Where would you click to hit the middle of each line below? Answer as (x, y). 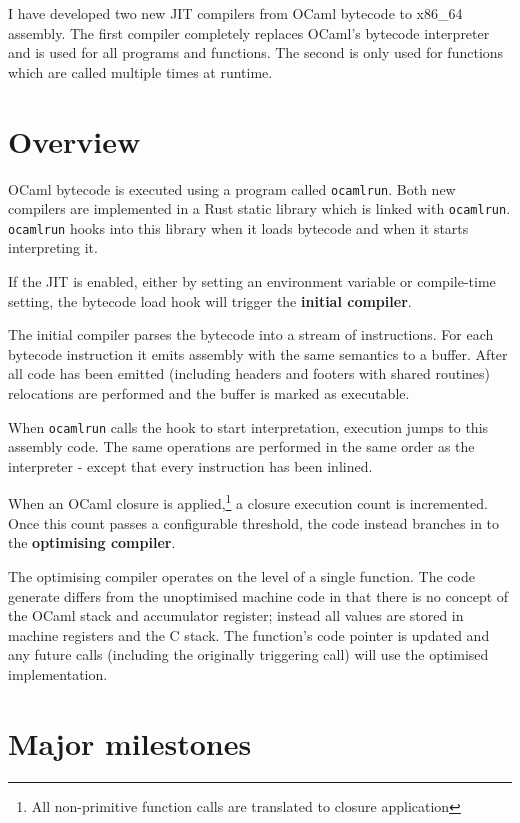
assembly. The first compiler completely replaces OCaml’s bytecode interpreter (249, 32)
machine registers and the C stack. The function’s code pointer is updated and (249, 634)
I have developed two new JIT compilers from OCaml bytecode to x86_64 (235, 13)
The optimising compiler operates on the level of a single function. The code (241, 575)
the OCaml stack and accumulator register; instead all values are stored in (236, 615)
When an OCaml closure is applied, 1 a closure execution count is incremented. (248, 502)
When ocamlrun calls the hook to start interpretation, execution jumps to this (248, 426)
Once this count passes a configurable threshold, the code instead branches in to (254, 522)
